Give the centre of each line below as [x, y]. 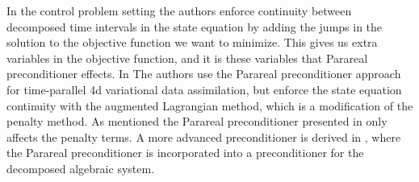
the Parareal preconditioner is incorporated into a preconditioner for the [185, 153]
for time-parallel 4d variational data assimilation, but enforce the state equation [204, 89]
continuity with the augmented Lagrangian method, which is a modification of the [210, 105]
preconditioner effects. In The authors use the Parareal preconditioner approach [204, 74]
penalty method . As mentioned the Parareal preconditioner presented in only [197, 121]
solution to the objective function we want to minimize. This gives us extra [192, 42]
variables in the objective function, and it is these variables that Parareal [187, 58]
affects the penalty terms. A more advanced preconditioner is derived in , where [204, 136]
